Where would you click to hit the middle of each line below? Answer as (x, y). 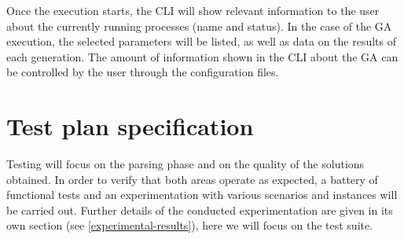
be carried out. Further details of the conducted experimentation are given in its (200, 210)
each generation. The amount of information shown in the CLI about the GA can (202, 56)
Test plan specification (130, 126)
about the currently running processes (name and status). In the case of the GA (199, 26)
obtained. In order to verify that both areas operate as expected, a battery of (192, 179)
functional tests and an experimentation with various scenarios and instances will (202, 195)
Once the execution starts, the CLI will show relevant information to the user (193, 10)
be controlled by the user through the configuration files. (143, 72)
